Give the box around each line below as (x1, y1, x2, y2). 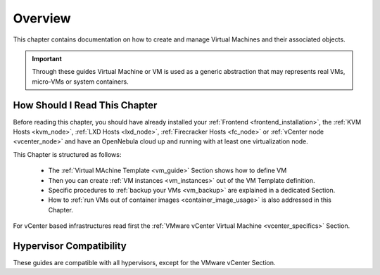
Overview (13, 11, 71, 26)
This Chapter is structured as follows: (13, 150, 122, 158)
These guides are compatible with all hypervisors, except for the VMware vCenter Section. (13, 259, 276, 267)
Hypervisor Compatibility (13, 240, 127, 252)
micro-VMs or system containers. (32, 77, 129, 86)
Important (32, 54, 63, 63)
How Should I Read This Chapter (13, 99, 158, 111)
